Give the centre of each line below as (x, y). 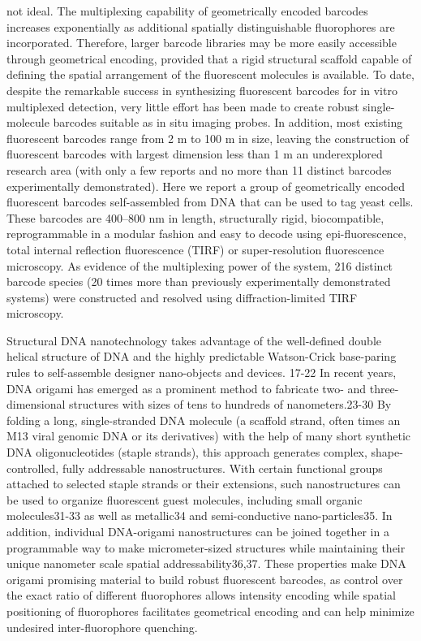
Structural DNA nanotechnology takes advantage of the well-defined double (194, 340)
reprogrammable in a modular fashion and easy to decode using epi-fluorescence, (206, 234)
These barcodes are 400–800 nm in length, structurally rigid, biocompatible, (195, 217)
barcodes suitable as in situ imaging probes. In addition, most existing (228, 122)
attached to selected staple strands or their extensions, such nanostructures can (204, 484)
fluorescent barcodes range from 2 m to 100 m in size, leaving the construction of (208, 138)
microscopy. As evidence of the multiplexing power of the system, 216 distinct (200, 265)
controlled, (33, 468)
